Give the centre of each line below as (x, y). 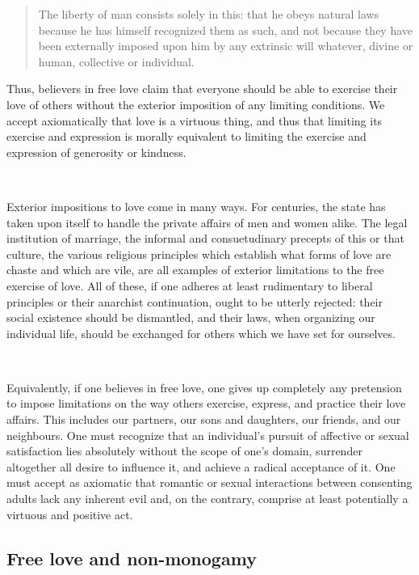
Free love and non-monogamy (132, 558)
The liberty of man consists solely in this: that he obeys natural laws (209, 14)
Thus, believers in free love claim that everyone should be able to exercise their (202, 89)
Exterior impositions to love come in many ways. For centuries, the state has (196, 206)
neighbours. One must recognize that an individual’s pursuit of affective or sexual (208, 435)
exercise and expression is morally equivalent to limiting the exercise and (186, 136)
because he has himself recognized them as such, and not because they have (226, 30)
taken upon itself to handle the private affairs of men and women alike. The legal (207, 222)
